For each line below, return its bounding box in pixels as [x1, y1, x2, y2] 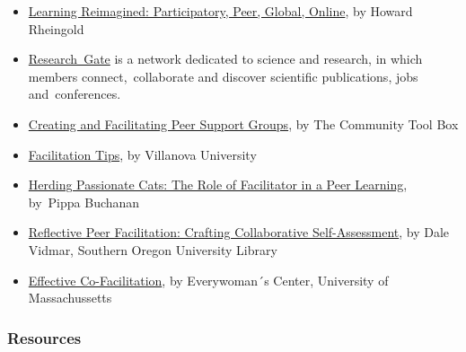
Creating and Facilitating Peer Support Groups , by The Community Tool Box [28, 114, 459, 133]
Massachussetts [28, 288, 112, 307]
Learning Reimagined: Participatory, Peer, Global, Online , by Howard [28, 2, 413, 20]
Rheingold [28, 19, 84, 38]
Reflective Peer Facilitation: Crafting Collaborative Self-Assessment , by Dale [28, 223, 450, 242]
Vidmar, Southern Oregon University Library [28, 240, 277, 259]
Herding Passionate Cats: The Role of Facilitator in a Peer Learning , [28, 175, 408, 194]
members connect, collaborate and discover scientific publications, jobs [28, 66, 418, 85]
